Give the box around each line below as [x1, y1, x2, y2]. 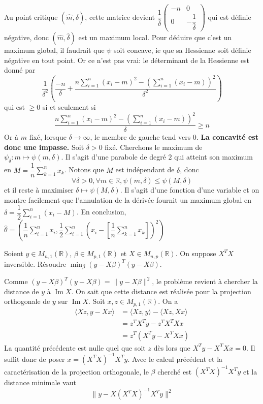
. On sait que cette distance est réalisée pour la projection [71, 286, 251, 296]
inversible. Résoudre [4, 258, 67, 269]
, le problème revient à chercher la [152, 276, 258, 287]
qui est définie [208, 11, 251, 22]
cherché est [157, 366, 192, 377]
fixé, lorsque [29, 132, 67, 142]
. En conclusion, [76, 206, 126, 217]
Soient [4, 248, 23, 259]
